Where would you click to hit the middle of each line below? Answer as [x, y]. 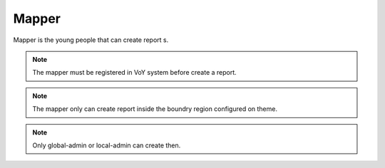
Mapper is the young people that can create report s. [91, 40]
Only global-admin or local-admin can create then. [107, 145]
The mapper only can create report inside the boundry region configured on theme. [155, 109]
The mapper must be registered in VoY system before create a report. [134, 73]
